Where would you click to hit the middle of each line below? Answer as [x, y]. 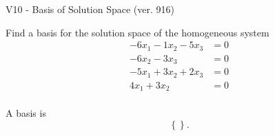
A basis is [26, 113]
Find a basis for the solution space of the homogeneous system [137, 32]
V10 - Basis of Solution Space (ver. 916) [90, 9]
